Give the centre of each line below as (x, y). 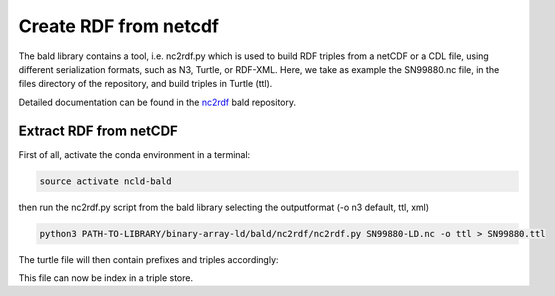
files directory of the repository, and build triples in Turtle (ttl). (145, 84)
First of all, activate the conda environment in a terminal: (134, 154)
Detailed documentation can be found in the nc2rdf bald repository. (157, 102)
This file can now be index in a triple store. (106, 277)
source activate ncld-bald (105, 181)
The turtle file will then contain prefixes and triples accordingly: (148, 259)
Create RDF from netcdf (119, 26)
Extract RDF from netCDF (98, 130)
